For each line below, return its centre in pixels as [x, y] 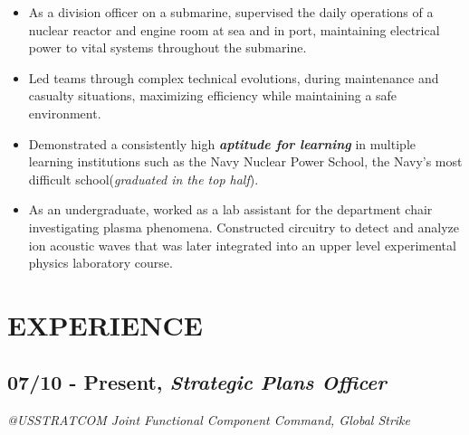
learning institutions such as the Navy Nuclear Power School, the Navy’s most [245, 161]
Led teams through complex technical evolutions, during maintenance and [234, 77]
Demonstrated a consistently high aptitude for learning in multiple [222, 143]
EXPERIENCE [105, 324]
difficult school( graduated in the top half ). [144, 179]
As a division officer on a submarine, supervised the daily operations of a [231, 12]
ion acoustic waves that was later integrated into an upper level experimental [242, 245]
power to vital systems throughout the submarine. [167, 47]
